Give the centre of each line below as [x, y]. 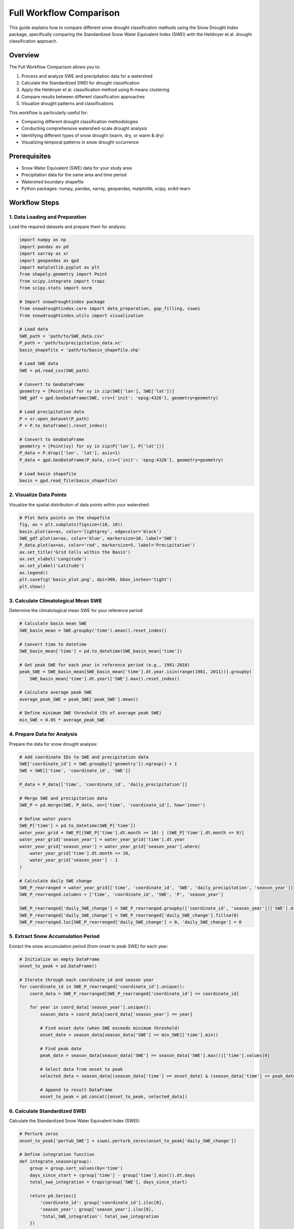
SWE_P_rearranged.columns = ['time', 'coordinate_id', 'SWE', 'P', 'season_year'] [122, 894]
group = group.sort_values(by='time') [76, 1168]
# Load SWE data [39, 364]
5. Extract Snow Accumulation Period [54, 936]
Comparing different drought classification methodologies [80, 121]
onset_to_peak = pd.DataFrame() [58, 966]
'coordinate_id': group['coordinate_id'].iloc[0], [102, 1203]
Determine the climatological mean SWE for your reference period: [76, 611]
